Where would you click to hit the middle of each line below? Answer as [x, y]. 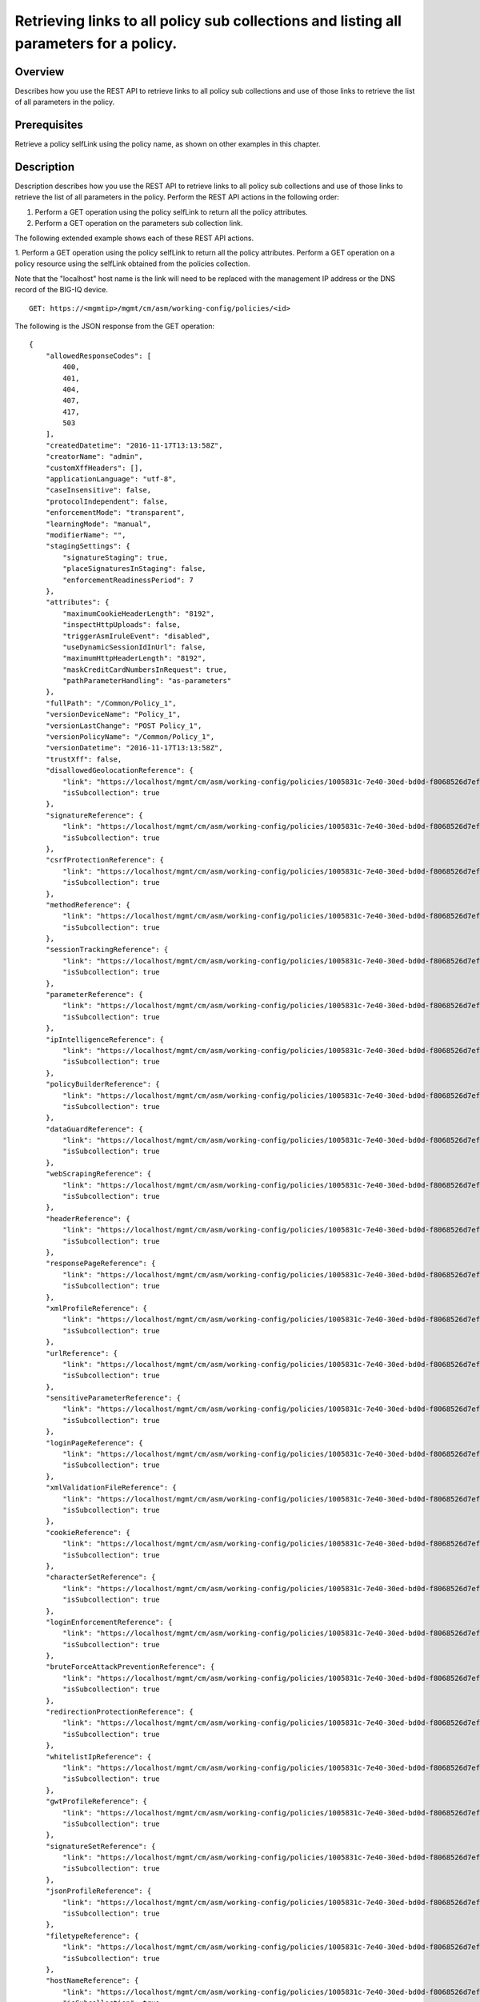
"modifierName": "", [86, 535]
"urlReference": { [82, 1353]
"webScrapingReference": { [98, 1174]
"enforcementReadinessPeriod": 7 [128, 580]
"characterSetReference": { [100, 1577]
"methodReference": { [88, 905]
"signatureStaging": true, [116, 557]
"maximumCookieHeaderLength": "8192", [139, 613]
